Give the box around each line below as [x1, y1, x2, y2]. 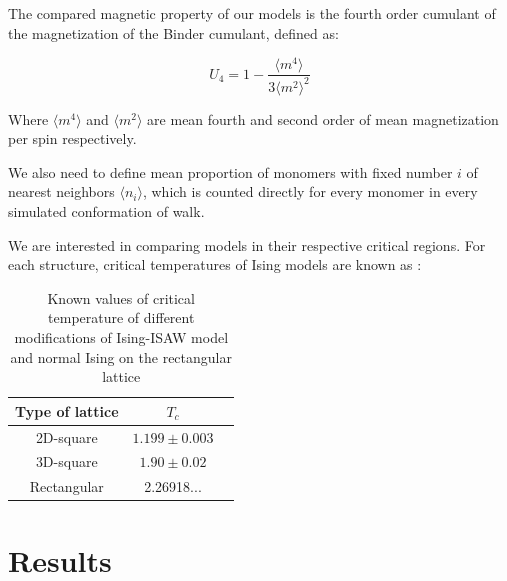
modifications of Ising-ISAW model [14, 327, 229, 348]
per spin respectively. [8, 128, 137, 149]
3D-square [35, 451, 98, 472]
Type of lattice [15, 400, 119, 421]
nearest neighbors [8, 181, 115, 202]
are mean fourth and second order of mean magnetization [147, 108, 499, 129]
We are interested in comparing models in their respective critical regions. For [8, 234, 486, 255]
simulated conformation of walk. [8, 201, 205, 222]
